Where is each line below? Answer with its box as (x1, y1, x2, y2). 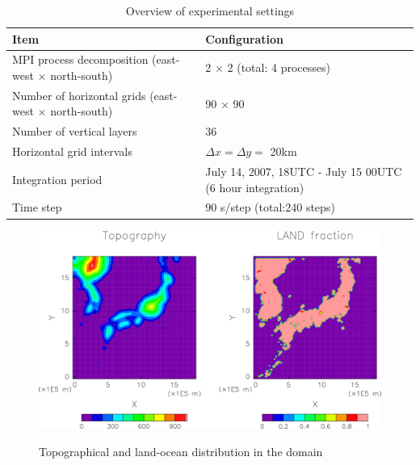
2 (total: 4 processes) (227, 59, 330, 76)
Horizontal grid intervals (12, 143, 132, 160)
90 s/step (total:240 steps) (205, 199, 335, 216)
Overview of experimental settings (125, 2, 295, 19)
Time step (12, 199, 62, 216)
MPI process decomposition (12, 51, 149, 68)
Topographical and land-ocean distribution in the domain (39, 443, 323, 460)
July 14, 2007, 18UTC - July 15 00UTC (205, 163, 402, 179)
